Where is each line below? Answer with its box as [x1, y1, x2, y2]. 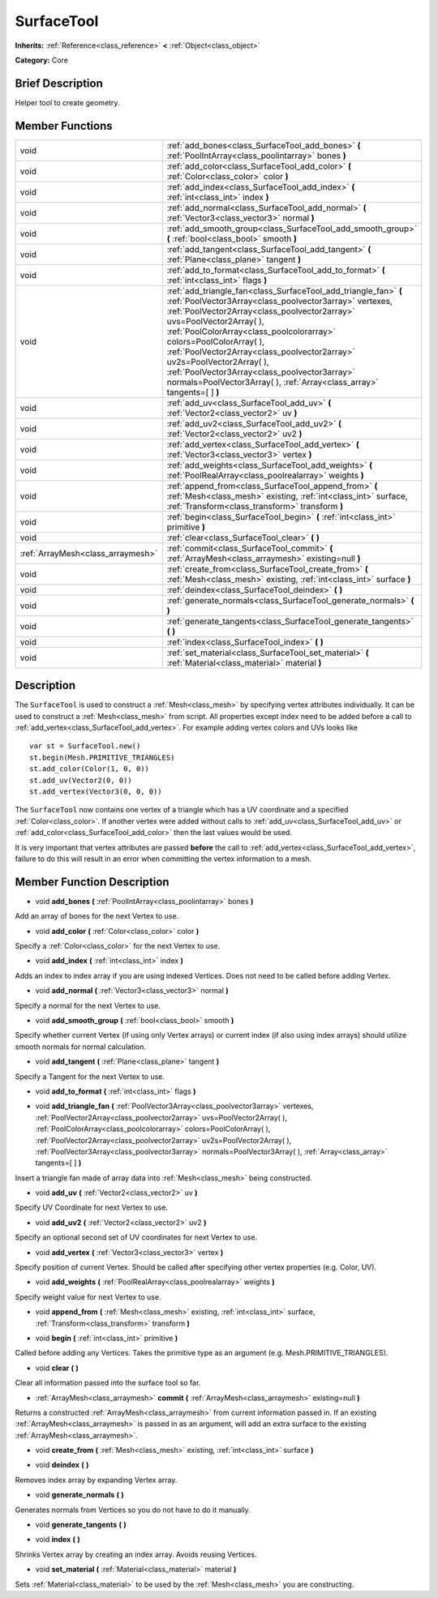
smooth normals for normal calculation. [15, 1042, 146, 1052]
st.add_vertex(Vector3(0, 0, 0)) [29, 787, 162, 796]
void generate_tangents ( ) [35, 1520, 127, 1530]
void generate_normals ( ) [35, 1490, 125, 1500]
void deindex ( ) [35, 1460, 89, 1470]
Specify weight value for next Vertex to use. [15, 1292, 161, 1301]
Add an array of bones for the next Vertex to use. [15, 911, 179, 921]
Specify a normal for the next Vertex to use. [15, 1000, 161, 1010]
